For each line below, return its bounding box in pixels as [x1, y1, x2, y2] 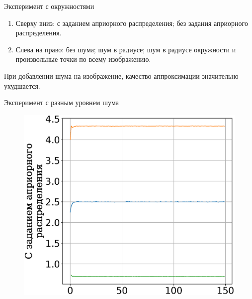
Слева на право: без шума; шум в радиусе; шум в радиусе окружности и [15, 44, 236, 54]
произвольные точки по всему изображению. [15, 54, 151, 64]
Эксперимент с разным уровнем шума [4, 97, 119, 108]
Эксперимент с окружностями [4, 1, 94, 11]
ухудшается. [4, 80, 40, 91]
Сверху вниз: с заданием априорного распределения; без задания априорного [15, 17, 248, 28]
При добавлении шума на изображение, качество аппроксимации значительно [4, 70, 239, 81]
